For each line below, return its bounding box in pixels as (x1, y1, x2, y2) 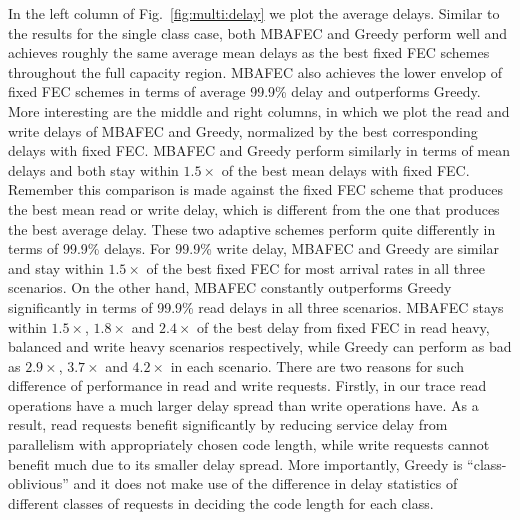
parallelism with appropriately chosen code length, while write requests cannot (8, 434, 490, 455)
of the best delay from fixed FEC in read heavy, (197, 316, 490, 337)
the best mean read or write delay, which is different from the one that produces (8, 198, 500, 219)
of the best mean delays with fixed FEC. (221, 159, 470, 180)
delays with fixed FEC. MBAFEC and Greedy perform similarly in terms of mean (8, 140, 511, 161)
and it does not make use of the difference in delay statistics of (73, 473, 458, 494)
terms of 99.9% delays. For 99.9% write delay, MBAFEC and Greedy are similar (8, 238, 499, 259)
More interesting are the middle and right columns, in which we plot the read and (8, 100, 510, 121)
